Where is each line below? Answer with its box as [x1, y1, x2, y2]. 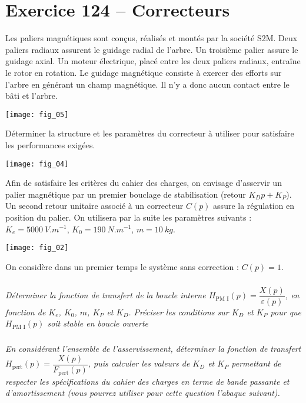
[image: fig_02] [5, 244, 69, 252]
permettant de [231, 357, 281, 369]
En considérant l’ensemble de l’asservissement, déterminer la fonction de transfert [5, 342, 301, 355]
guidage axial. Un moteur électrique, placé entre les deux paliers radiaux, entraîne [5, 55, 301, 67]
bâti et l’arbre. [5, 89, 58, 102]
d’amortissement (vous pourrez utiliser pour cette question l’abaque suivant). [5, 387, 280, 399]
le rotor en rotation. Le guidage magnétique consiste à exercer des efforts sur [5, 66, 282, 78]
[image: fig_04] [5, 159, 69, 168]
